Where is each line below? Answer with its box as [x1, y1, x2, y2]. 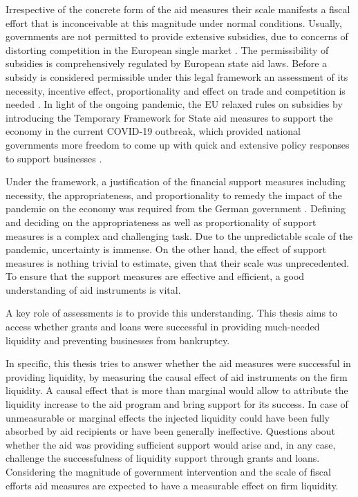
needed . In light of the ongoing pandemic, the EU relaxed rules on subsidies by [6, 97, 343, 111]
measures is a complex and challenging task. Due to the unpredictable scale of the [6, 228, 352, 243]
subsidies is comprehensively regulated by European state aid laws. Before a [6, 56, 328, 71]
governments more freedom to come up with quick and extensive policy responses [6, 137, 350, 151]
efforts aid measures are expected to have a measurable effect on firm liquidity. [6, 478, 339, 492]
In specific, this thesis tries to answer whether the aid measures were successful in [6, 356, 351, 371]
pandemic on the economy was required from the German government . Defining [6, 201, 346, 216]
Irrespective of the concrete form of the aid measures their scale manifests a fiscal [6, 2, 350, 16]
